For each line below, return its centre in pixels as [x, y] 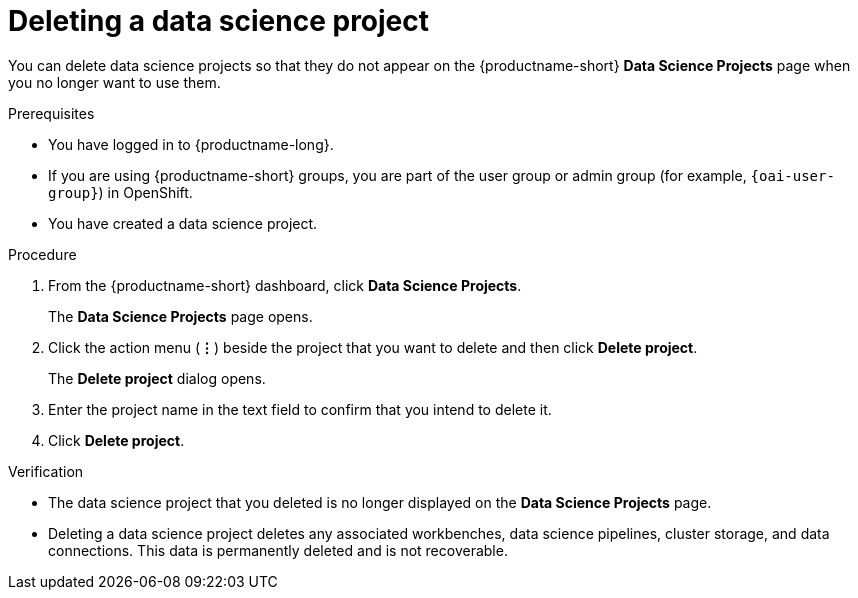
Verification [46, 471]
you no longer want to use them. [114, 82]
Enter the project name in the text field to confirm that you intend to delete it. [300, 409]
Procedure [42, 254]
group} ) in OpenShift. [120, 192]
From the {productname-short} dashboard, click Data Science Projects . [285, 285]
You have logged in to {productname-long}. [191, 144]
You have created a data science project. [183, 223]
